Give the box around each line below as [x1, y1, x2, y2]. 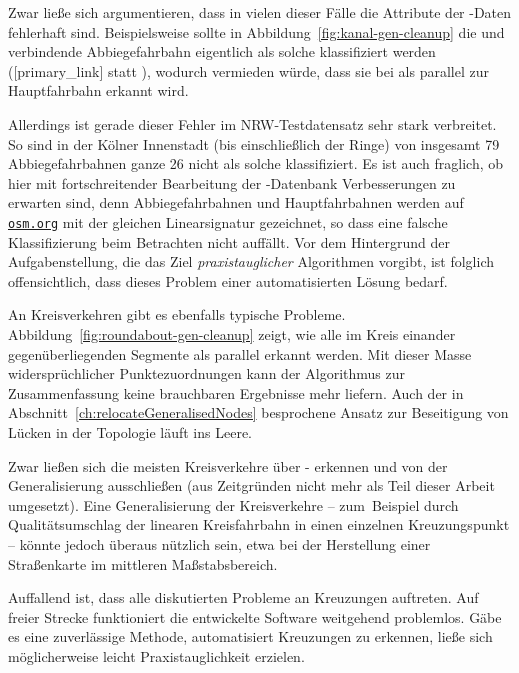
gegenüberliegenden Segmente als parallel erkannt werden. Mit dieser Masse [8, 343, 472, 364]
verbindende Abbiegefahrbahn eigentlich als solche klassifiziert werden [8, 41, 436, 62]
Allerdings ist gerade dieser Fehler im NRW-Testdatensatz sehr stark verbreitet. [8, 113, 497, 134]
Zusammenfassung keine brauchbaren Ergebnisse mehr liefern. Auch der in [8, 382, 464, 403]
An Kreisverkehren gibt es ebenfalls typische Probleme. [8, 304, 346, 325]
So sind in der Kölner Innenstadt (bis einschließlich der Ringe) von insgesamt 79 [8, 133, 500, 154]
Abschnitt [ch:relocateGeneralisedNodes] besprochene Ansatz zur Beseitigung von [8, 402, 509, 423]
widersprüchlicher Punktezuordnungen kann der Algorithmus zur [8, 363, 405, 384]
